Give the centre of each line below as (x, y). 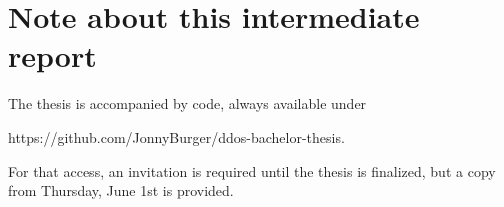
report (52, 55)
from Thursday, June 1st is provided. (121, 190)
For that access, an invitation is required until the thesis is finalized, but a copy (252, 170)
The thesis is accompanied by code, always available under (187, 103)
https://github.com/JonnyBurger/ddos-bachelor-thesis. (176, 136)
